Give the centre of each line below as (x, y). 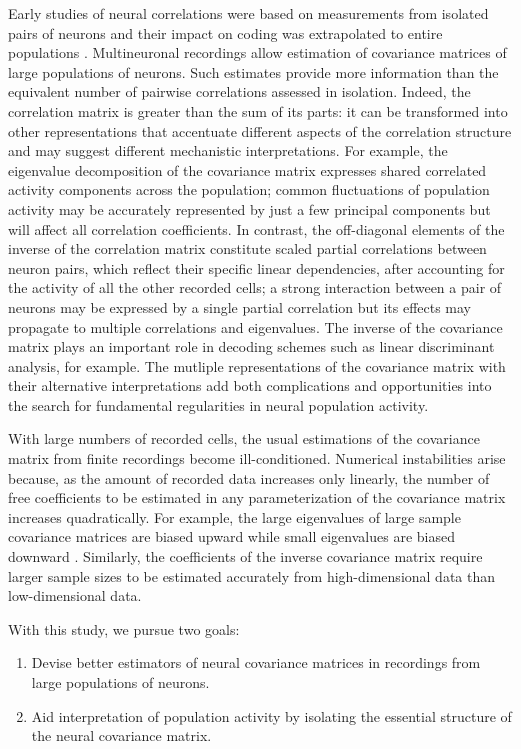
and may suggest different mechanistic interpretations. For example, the (228, 150)
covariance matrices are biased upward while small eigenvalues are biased (231, 536)
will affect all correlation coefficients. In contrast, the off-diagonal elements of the (256, 228)
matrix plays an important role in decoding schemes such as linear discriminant (251, 346)
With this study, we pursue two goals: (124, 628)
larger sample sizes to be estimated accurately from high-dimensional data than (252, 575)
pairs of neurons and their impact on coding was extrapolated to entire (225, 32)
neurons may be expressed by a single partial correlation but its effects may (240, 306)
